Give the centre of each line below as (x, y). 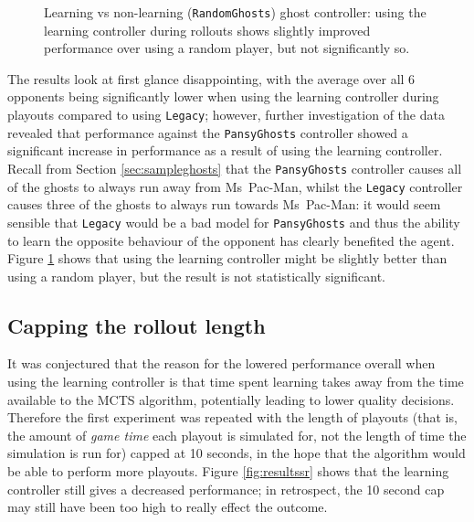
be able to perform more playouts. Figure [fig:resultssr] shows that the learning (228, 471)
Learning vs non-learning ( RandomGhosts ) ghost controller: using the (235, 12)
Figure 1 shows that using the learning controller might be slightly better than (227, 258)
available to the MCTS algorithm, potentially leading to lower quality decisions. (231, 399)
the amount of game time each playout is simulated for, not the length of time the (237, 435)
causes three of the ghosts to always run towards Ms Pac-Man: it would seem (224, 204)
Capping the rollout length (137, 325)
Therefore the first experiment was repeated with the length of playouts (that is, (232, 417)
